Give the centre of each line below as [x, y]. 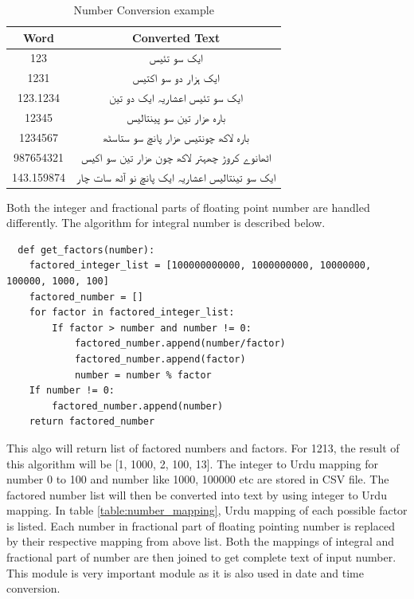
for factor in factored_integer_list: [132, 313]
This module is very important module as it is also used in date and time [185, 572]
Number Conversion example [144, 10]
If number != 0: [72, 391]
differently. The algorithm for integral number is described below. [166, 223]
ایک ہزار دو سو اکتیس [176, 78]
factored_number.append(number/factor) [180, 344]
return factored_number [92, 422]
